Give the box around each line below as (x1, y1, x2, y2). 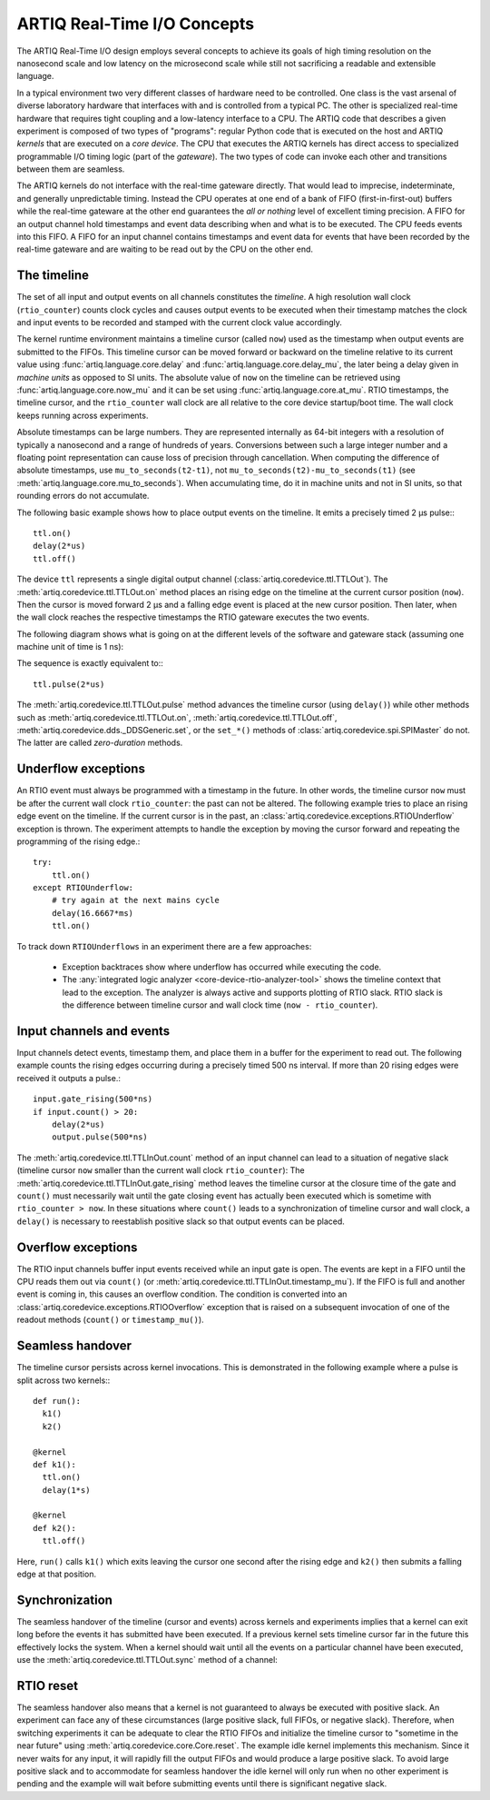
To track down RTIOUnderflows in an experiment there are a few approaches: (16, 940, 312, 951)
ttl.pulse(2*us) (33, 679, 105, 690)
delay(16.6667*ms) (51, 908, 134, 918)
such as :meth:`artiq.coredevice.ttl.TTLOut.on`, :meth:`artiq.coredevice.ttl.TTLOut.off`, (16, 711, 338, 722)
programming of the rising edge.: (16, 836, 141, 847)
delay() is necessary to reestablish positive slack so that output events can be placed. (16, 1216, 345, 1227)
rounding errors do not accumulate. (16, 491, 150, 502)
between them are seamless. (16, 164, 125, 174)
